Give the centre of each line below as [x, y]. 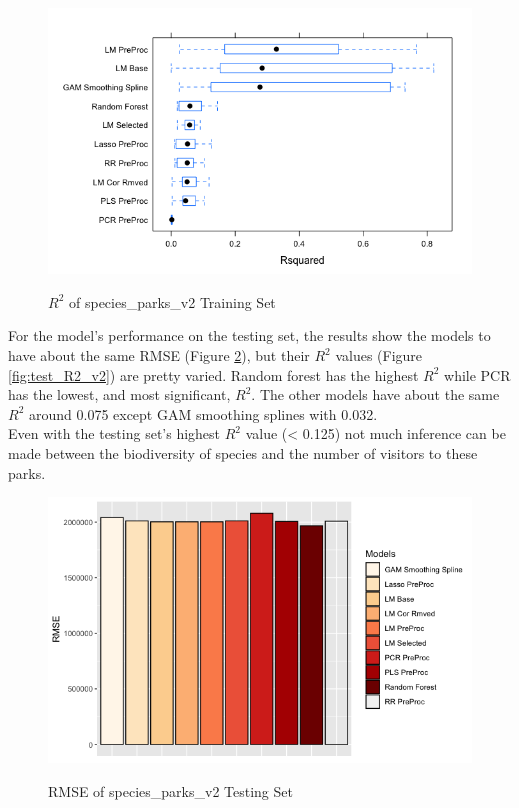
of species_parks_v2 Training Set [172, 301]
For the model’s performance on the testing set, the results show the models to [249, 335]
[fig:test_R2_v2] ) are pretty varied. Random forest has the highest [213, 374]
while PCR [477, 374]
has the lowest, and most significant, [119, 394]
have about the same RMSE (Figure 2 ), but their [159, 355]
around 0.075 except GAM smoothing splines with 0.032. [203, 413]
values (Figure [379, 355]
